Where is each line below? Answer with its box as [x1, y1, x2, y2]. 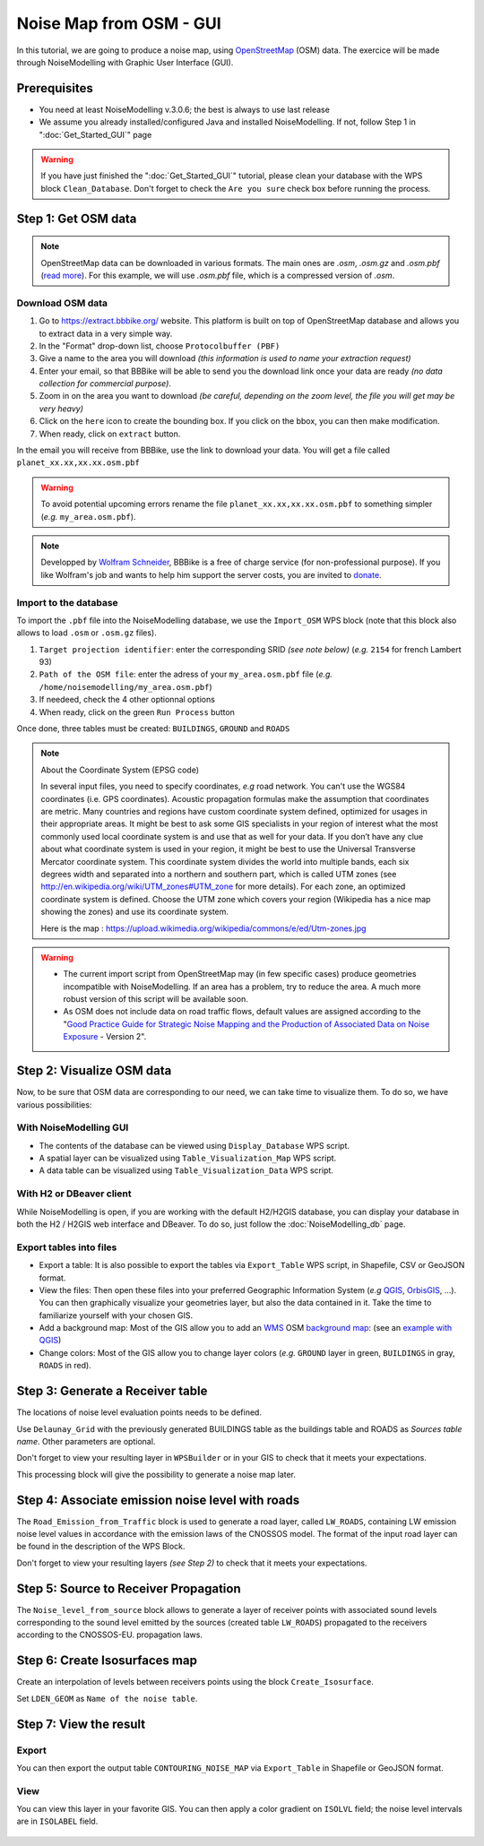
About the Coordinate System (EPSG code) [40, 764, 200, 775]
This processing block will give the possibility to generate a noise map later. [16, 1469, 296, 1479]
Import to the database [16, 596, 118, 608]
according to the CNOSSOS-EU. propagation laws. [16, 1629, 203, 1640]
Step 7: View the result [16, 1716, 146, 1731]
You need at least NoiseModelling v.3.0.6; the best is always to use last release [39, 104, 331, 115]
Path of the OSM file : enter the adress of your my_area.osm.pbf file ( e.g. [39, 669, 333, 680]
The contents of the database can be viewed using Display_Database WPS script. [39, 1140, 350, 1151]
